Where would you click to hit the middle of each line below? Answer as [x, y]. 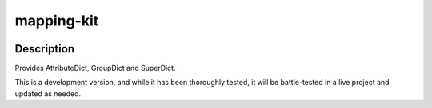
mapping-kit [57, 21]
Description [45, 49]
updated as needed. [48, 93]
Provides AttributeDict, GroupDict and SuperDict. [95, 68]
